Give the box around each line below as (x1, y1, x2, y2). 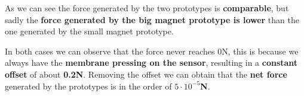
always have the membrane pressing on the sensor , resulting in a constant (5, 56, 298, 69)
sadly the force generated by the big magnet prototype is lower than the (5, 13, 299, 25)
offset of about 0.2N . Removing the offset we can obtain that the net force (5, 68, 287, 80)
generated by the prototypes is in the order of (5, 79, 172, 92)
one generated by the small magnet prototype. (5, 25, 174, 37)
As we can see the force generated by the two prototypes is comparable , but (5, 2, 289, 14)
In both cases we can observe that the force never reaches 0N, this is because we (5, 44, 299, 57)
